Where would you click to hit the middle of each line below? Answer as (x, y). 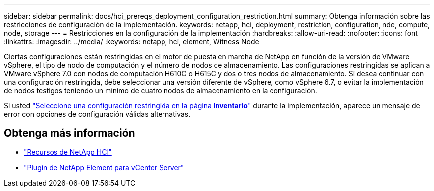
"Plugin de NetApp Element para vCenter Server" (104, 167)
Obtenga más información (70, 133)
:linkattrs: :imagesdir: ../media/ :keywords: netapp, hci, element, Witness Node (132, 41)
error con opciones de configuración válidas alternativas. (97, 114)
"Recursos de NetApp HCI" (68, 152)
